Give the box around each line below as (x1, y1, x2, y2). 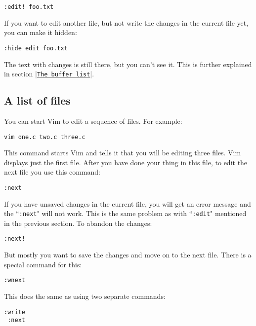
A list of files (4, 93, 71, 108)
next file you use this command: (4, 167, 100, 177)
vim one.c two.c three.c (4, 133, 85, 141)
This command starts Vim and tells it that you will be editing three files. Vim (4, 147, 241, 158)
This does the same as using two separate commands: (4, 290, 166, 301)
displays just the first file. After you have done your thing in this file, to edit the (4, 157, 248, 167)
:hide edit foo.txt (4, 44, 68, 52)
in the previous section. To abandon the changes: (4, 217, 152, 228)
